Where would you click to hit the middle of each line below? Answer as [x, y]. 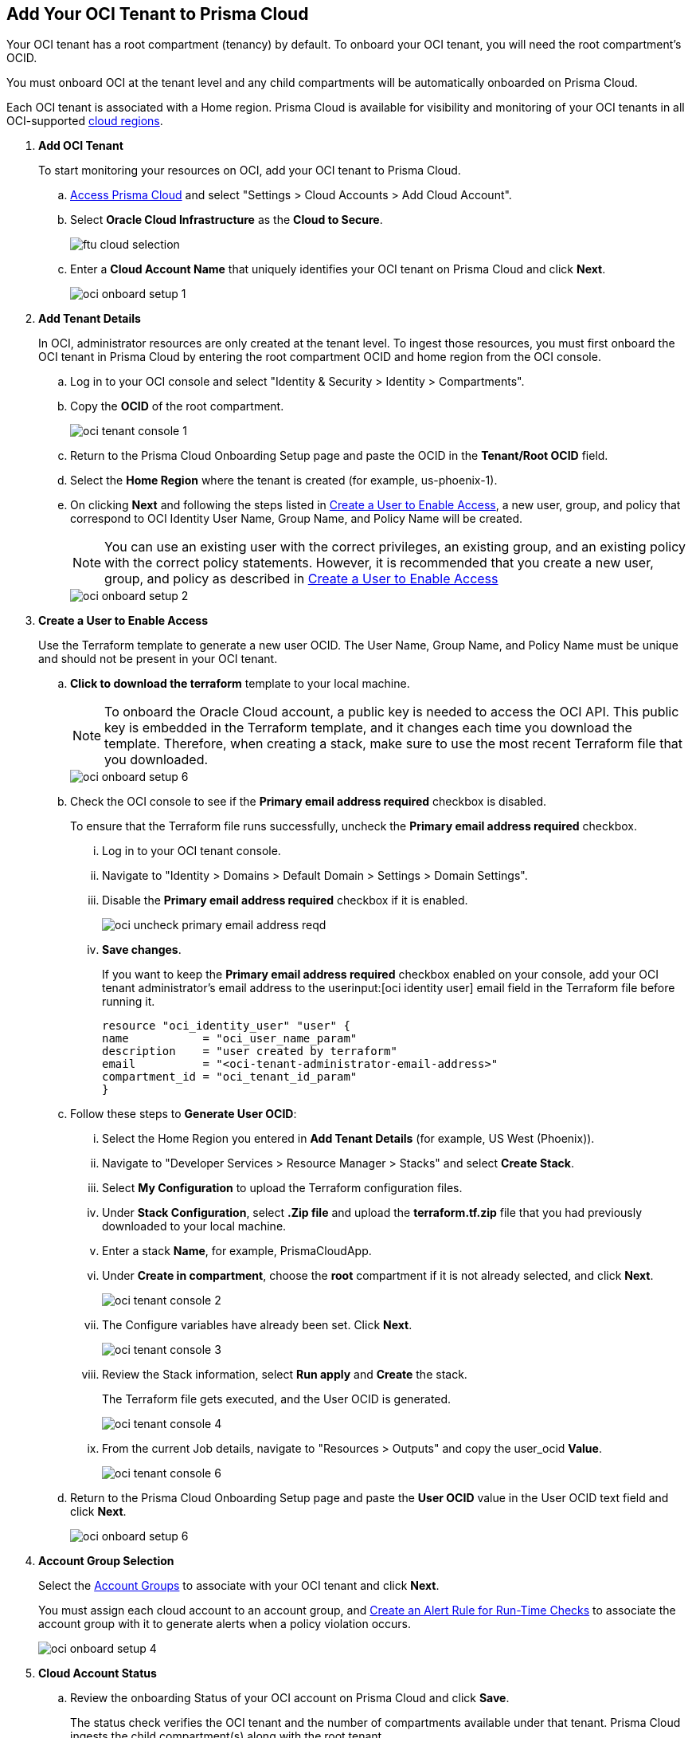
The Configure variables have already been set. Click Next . [257, 1325]
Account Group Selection [106, 1561]
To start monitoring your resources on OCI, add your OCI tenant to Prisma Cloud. [250, 171]
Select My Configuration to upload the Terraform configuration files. [282, 1188]
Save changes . [142, 950]
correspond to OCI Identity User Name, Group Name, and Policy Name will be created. [297, 519]
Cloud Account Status [98, 1673]
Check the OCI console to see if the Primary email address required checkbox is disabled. [309, 802]
